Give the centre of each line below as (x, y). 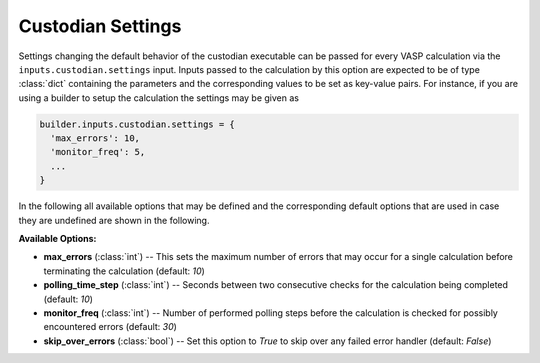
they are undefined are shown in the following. (114, 220)
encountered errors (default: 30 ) (110, 327)
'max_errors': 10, (95, 138)
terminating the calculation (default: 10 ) (124, 271)
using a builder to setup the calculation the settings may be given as (159, 97)
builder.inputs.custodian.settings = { (137, 124)
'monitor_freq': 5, (98, 152)
